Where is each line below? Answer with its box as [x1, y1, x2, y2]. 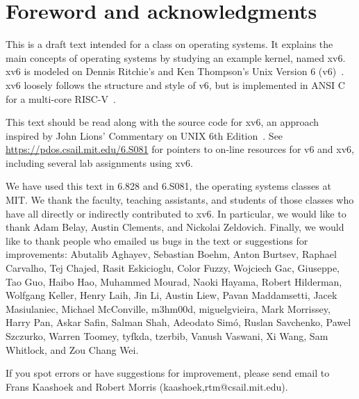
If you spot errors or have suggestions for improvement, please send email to [6, 366, 330, 380]
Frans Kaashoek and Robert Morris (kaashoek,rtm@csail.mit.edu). [6, 379, 288, 393]
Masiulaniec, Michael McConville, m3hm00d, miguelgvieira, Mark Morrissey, [6, 301, 331, 316]
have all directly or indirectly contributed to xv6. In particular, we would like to [6, 206, 347, 220]
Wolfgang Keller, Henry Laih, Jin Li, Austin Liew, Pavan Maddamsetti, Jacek [6, 288, 337, 302]
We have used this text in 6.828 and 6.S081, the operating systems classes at [6, 179, 331, 193]
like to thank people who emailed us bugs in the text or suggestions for [6, 233, 308, 247]
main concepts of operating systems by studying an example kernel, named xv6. [6, 50, 346, 65]
